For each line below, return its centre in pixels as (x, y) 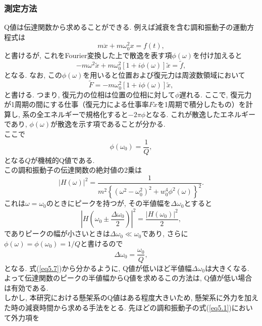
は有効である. (26, 287)
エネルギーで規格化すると (86, 114)
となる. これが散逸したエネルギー (200, 114)
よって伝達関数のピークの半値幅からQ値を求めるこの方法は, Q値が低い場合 (128, 278)
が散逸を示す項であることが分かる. (108, 124)
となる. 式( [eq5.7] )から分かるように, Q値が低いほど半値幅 (98, 268)
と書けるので (102, 243)
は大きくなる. (227, 268)
